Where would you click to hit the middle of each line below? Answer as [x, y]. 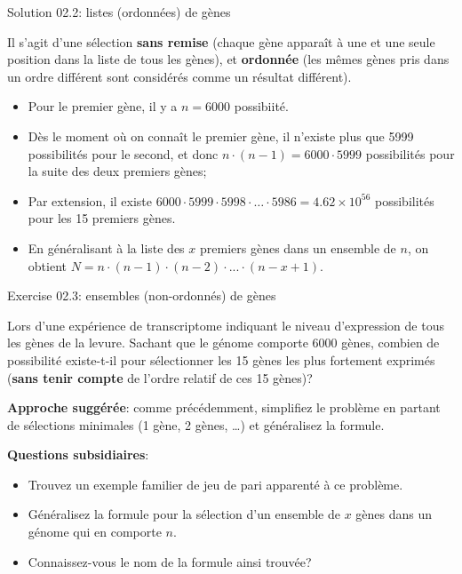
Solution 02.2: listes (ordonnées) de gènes [119, 12]
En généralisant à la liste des [106, 247]
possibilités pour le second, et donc [123, 153]
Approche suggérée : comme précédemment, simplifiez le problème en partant [224, 407]
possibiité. [261, 106]
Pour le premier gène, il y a [103, 106]
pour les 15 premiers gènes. [102, 218]
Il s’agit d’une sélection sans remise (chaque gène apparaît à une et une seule [221, 41]
